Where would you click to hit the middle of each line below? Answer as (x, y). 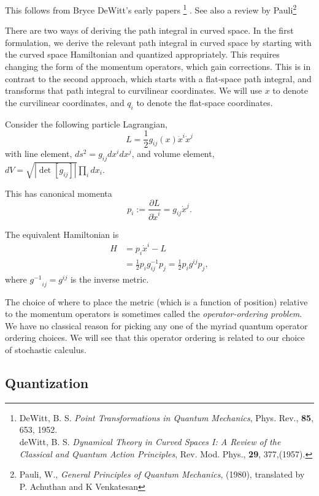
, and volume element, (173, 154)
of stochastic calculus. (46, 350)
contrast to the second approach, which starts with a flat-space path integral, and (158, 78)
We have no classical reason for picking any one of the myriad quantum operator (156, 325)
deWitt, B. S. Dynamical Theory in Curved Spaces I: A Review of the (150, 442)
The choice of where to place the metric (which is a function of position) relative (156, 301)
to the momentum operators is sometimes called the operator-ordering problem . (154, 314)
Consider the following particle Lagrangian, (86, 124)
